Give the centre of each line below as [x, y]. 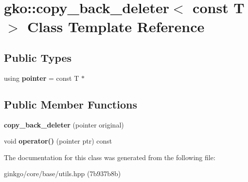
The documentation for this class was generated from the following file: [110, 157]
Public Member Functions [71, 104]
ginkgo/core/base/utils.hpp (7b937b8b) [62, 173]
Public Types [38, 57]
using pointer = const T [42, 78]
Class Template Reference [116, 27]
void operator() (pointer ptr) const [58, 141]
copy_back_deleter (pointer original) [64, 124]
